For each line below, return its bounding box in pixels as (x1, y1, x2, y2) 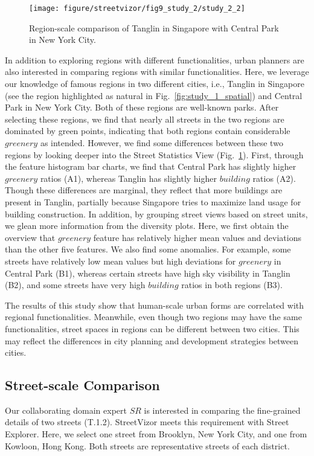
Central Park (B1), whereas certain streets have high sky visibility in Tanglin (5, 266, 290, 279)
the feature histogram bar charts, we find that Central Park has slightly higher (5, 160, 296, 173)
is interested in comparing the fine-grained (144, 403, 301, 416)
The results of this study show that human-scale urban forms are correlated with (5, 298, 304, 311)
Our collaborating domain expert (5, 403, 127, 416)
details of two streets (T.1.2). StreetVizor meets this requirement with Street (5, 416, 289, 428)
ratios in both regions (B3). (181, 278, 283, 291)
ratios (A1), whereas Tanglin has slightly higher (40, 172, 217, 184)
